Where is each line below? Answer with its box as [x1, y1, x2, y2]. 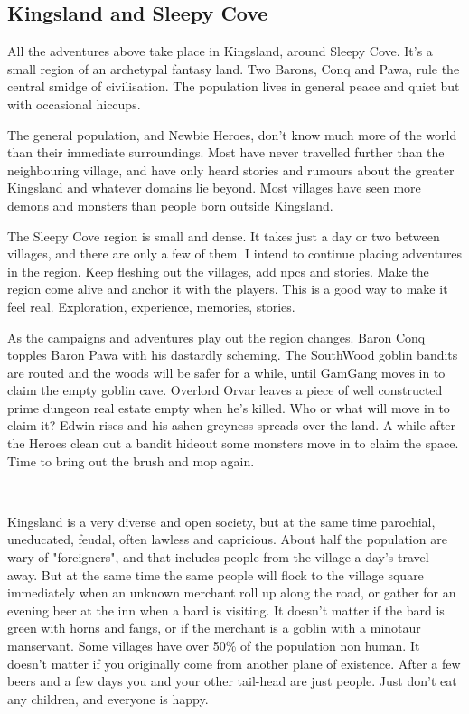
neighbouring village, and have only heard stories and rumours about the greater [7, 160, 455, 179]
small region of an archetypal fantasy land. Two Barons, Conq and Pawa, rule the [7, 59, 460, 78]
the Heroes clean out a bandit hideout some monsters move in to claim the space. [7, 434, 459, 453]
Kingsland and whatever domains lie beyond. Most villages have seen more [7, 178, 421, 197]
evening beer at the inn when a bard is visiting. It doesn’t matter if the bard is [7, 600, 445, 619]
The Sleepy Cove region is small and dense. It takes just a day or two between [7, 226, 440, 245]
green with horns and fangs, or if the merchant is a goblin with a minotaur [7, 618, 421, 637]
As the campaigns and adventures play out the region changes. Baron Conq [7, 327, 426, 346]
